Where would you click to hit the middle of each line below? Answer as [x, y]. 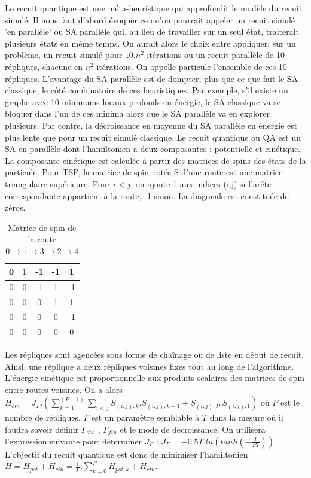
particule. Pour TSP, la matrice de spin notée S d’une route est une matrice [144, 172]
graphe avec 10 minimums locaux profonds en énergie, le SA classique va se [143, 101]
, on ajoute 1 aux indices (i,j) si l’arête [201, 183]
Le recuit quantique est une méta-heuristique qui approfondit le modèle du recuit [154, 8]
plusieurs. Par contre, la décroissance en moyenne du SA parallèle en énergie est [151, 125]
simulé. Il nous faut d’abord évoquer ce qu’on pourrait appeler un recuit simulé [150, 19]
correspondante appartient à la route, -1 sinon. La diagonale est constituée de [147, 195]
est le [290, 402]
